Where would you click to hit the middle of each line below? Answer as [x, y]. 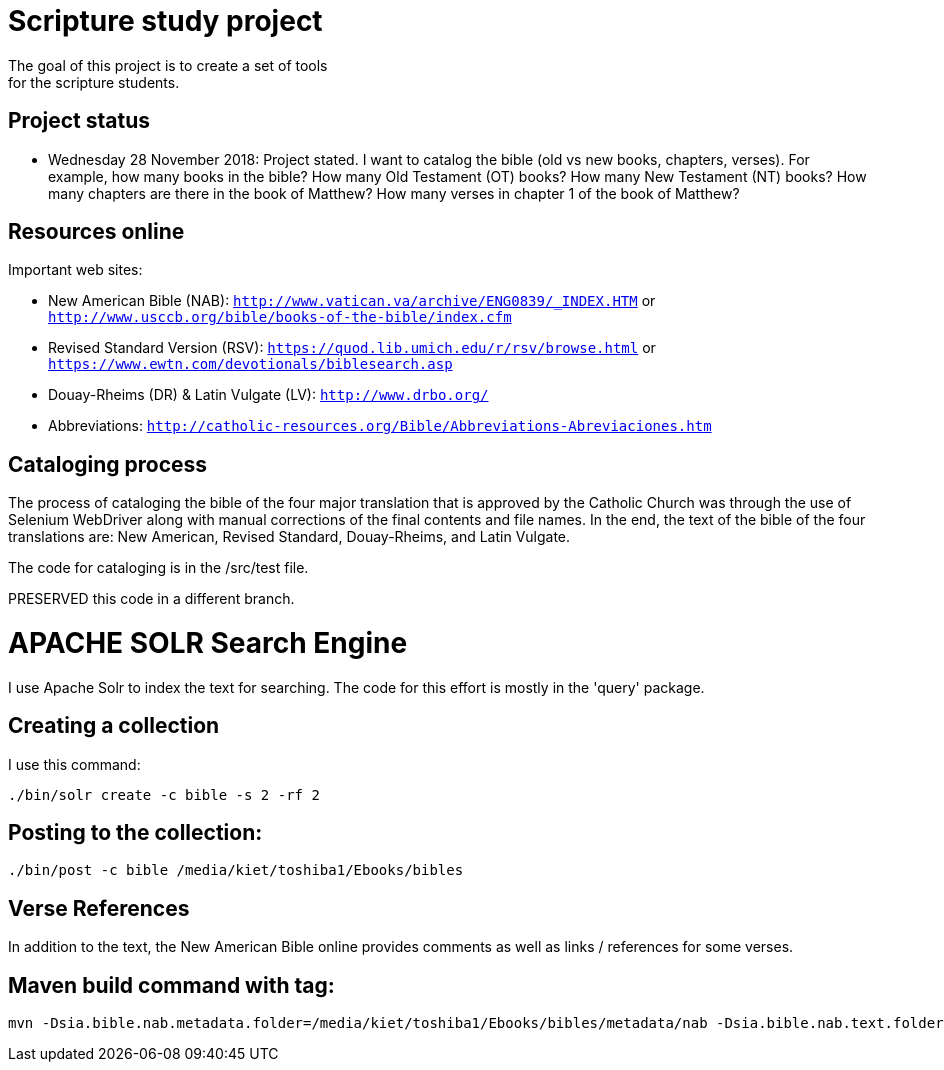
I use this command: [74, 764]
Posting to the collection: [135, 833]
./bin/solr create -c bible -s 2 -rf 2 [164, 794]
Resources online [96, 232]
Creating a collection [114, 726]
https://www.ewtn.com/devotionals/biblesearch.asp [250, 364]
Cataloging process [108, 464]
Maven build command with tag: [171, 985]
